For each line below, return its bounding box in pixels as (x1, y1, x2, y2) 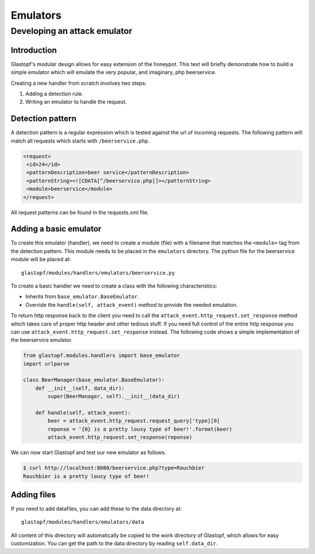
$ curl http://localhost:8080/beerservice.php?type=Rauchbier (23, 465, 205, 472)
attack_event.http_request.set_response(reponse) (47, 434, 192, 441)
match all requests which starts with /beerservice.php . (10, 137, 150, 144)
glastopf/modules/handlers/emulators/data (21, 519, 145, 525)
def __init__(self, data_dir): (35, 385, 125, 392)
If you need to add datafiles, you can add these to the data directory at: (10, 505, 182, 513)
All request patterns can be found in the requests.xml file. (10, 209, 149, 216)
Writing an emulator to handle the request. (25, 98, 127, 105)
